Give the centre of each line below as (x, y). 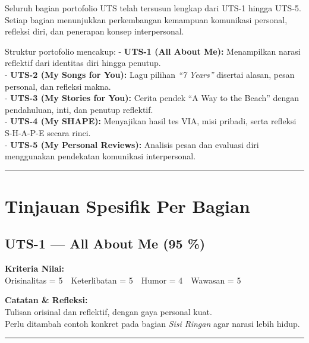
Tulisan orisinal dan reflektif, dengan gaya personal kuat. (108, 312)
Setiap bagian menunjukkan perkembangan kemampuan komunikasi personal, (146, 19)
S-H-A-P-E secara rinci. (48, 132)
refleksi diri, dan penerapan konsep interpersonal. (94, 31)
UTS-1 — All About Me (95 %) (105, 243)
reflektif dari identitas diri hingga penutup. (83, 63)
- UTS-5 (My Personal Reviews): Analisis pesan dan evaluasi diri (132, 144)
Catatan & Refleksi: (46, 300)
